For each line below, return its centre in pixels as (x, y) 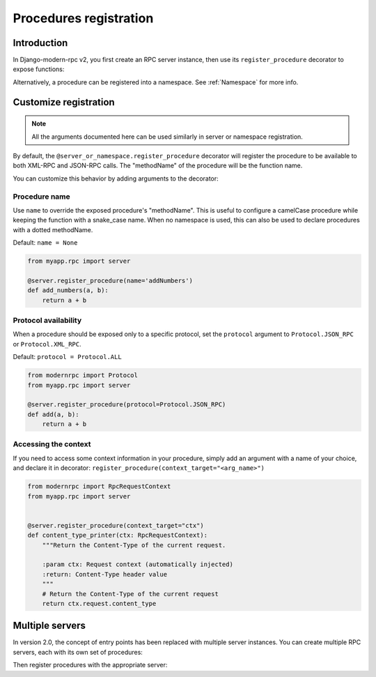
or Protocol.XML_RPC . (47, 344)
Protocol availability (47, 321)
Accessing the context (52, 444)
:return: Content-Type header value (104, 574)
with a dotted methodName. (53, 229)
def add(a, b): (53, 414)
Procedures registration (83, 18)
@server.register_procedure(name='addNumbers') (110, 280)
